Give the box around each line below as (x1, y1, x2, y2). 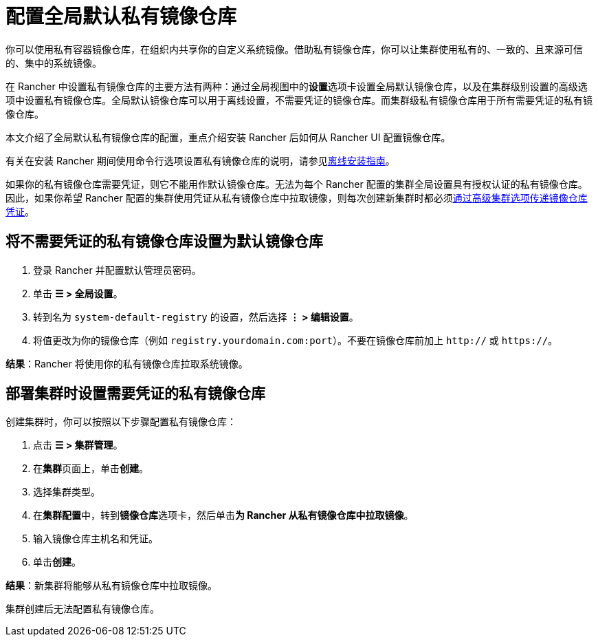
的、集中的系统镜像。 (5, 56, 102, 69)
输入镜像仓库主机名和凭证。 (33, 533, 158, 545)
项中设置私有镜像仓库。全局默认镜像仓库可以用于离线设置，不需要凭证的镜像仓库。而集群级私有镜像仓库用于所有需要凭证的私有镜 (5, 94, 593, 106)
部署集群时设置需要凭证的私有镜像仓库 (5, 385, 265, 403)
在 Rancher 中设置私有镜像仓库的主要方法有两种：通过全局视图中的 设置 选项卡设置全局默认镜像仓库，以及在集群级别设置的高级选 (5, 80, 588, 92)
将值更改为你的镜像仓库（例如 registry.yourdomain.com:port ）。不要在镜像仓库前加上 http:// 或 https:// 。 (33, 334, 558, 346)
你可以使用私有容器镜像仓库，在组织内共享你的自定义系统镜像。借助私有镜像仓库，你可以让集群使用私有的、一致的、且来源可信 (5, 43, 583, 55)
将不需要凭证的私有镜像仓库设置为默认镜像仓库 (5, 233, 323, 250)
